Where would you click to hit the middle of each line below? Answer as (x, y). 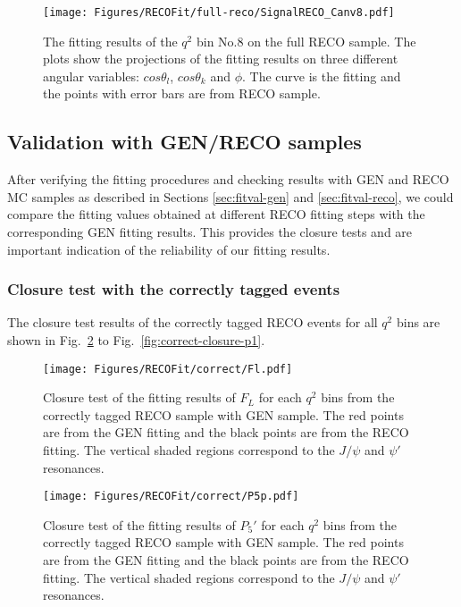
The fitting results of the (110, 41)
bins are (418, 322)
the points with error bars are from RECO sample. (182, 93)
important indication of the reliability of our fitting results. (169, 249)
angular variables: (91, 76)
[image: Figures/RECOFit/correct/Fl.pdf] (168, 369)
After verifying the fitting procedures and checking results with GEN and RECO (228, 179)
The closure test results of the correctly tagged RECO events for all (193, 322)
